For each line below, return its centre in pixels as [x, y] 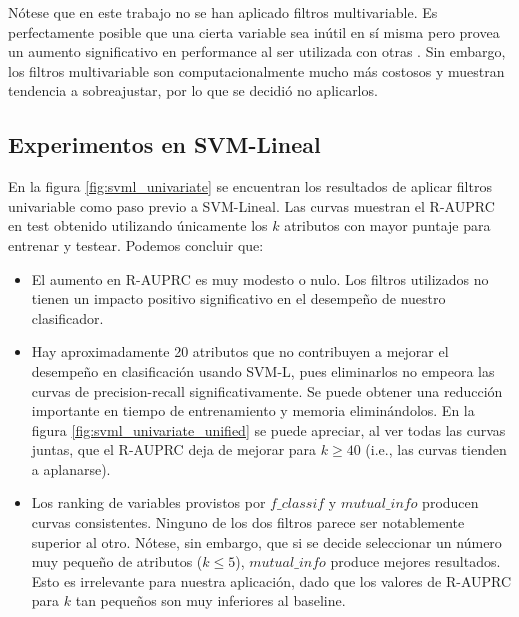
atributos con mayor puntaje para [387, 225]
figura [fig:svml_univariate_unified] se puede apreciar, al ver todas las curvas [268, 429]
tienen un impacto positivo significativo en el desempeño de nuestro [238, 298]
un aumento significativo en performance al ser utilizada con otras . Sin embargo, [257, 51]
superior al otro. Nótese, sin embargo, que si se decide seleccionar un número [266, 541]
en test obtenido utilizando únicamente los [138, 225]
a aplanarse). [71, 468]
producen [450, 502]
